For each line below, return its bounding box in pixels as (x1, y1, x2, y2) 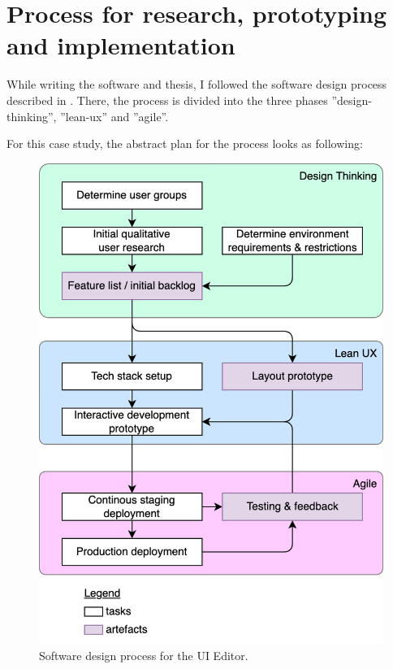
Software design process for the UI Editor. (39, 646, 248, 663)
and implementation (6, 28, 235, 62)
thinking (6, 107, 48, 124)
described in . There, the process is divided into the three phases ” (6, 91, 337, 108)
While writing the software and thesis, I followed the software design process (6, 76, 387, 93)
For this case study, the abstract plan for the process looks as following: (6, 135, 363, 152)
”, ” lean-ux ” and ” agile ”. (47, 107, 169, 124)
